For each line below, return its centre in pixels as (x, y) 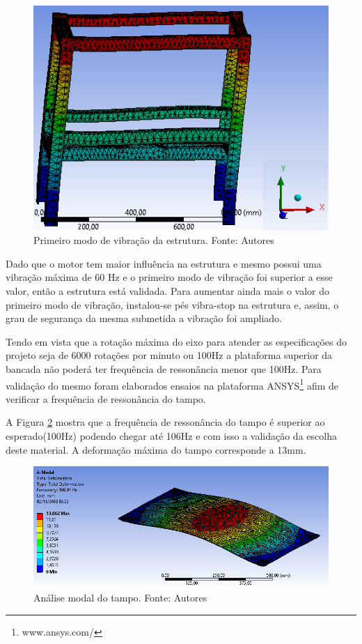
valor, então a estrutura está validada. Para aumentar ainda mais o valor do (167, 291)
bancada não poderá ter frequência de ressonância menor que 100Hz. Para (164, 369)
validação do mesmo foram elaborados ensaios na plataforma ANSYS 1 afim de (172, 384)
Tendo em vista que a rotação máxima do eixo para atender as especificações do (176, 341)
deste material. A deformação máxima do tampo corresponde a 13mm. (156, 449)
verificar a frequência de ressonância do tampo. (106, 398)
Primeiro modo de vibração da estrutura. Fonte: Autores (154, 240)
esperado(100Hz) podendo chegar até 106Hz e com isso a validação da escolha (171, 436)
